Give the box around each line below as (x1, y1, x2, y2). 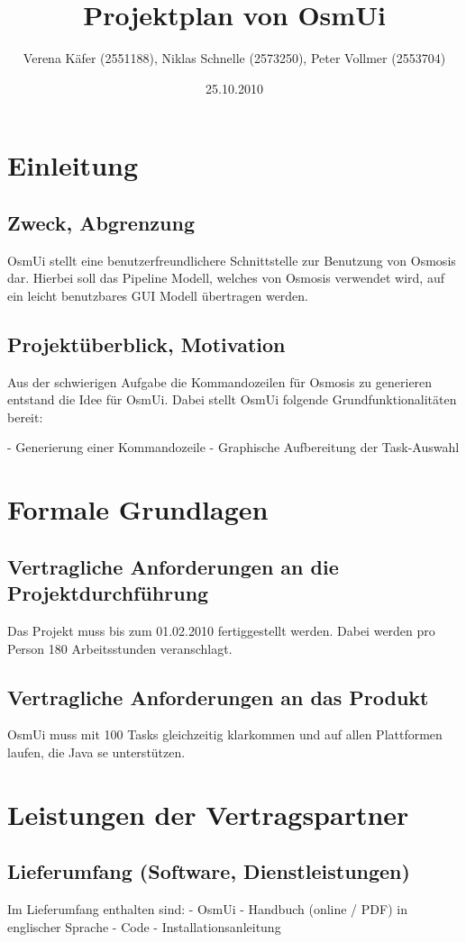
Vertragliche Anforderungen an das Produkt (7, 683, 429, 711)
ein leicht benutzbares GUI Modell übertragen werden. (7, 285, 309, 304)
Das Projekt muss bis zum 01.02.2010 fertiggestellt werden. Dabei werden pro (7, 621, 435, 640)
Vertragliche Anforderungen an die (7, 552, 339, 580)
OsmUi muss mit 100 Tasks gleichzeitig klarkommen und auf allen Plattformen (7, 725, 443, 744)
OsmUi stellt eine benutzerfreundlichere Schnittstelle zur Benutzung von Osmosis (7, 250, 456, 269)
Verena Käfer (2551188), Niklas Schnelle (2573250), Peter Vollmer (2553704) (23, 49, 446, 68)
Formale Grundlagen (7, 491, 269, 528)
